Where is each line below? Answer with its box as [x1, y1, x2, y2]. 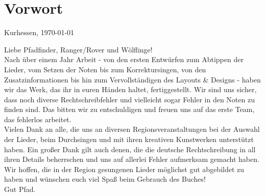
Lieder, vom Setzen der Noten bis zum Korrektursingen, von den [4, 64, 206, 74]
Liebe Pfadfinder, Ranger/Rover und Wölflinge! [4, 44, 153, 54]
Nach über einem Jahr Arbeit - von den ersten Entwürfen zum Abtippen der [4, 54, 244, 65]
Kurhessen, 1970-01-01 [4, 27, 75, 38]
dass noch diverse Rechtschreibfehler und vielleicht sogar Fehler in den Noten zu [4, 94, 255, 104]
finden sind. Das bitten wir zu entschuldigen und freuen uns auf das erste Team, [4, 104, 255, 115]
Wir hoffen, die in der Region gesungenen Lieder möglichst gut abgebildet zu [4, 163, 245, 174]
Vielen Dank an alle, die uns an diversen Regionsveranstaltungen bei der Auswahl [4, 124, 260, 134]
